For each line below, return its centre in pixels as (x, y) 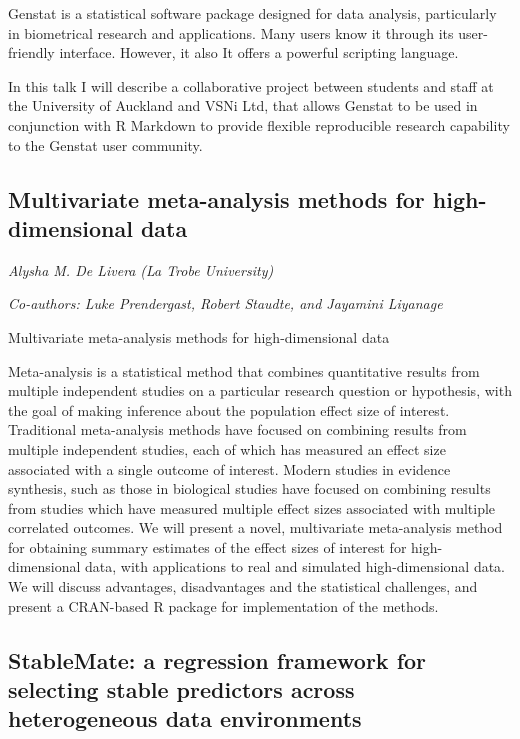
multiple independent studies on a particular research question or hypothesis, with (260, 390)
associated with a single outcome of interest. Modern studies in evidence (229, 468)
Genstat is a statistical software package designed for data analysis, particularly (252, 13)
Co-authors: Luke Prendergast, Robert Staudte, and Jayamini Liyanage (225, 303)
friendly (31, 52)
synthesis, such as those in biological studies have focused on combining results (249, 488)
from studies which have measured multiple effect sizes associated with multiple (252, 507)
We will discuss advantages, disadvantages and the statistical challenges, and (243, 586)
